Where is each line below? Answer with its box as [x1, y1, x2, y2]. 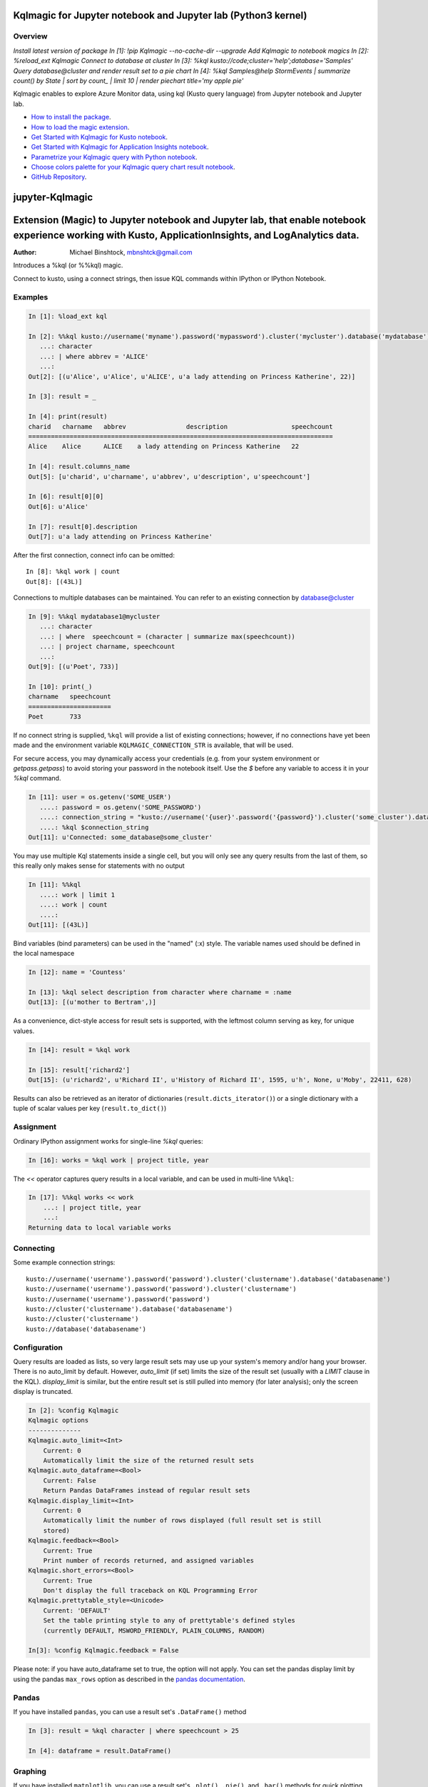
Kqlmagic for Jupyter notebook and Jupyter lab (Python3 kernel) [13, 9, 307, 21]
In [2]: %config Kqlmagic [28, 1407, 119, 1415]
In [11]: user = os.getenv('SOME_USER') [28, 793, 171, 801]
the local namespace [13, 949, 75, 958]
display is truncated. [13, 1387, 73, 1396]
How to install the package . [31, 113, 111, 122]
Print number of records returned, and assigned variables [43, 1556, 255, 1565]
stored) [43, 1526, 71, 1535]
